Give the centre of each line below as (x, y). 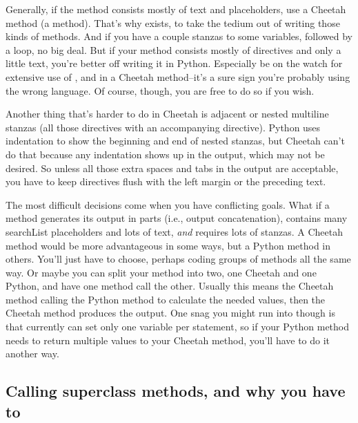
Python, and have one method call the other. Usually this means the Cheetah (170, 286)
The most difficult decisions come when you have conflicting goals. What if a (168, 204)
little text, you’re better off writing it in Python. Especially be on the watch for (174, 63)
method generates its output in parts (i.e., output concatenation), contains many (177, 218)
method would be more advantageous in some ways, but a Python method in (168, 245)
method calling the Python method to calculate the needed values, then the (166, 299)
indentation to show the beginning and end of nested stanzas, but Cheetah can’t (175, 141)
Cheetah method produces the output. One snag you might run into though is (170, 313)
